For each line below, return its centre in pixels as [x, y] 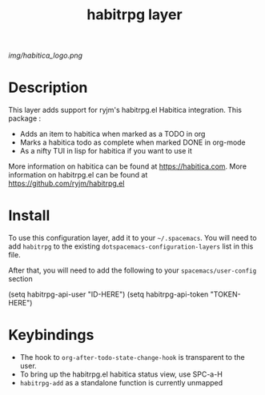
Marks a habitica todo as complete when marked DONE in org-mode [132, 142]
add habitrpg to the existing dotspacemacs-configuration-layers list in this [131, 246]
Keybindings [51, 335]
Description [48, 88]
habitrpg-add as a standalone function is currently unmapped [121, 383]
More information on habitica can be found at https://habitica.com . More [127, 166]
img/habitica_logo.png [45, 56]
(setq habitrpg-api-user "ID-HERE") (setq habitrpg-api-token [108, 294]
